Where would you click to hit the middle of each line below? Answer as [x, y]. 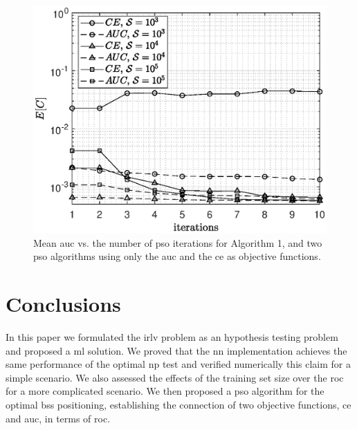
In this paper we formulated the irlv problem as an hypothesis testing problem [172, 337]
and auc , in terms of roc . [58, 418]
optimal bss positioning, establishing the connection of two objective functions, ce [178, 405]
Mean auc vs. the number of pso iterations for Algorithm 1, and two [178, 242]
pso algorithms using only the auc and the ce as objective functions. [177, 256]
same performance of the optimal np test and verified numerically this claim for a [178, 364]
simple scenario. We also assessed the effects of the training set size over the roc [175, 377]
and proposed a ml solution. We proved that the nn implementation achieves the [176, 350]
